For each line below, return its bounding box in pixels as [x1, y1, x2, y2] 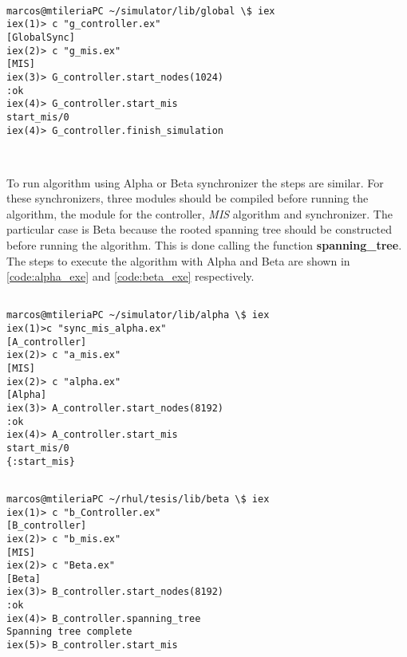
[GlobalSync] [6, 31, 75, 43]
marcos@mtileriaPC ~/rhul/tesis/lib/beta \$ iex [6, 493, 270, 505]
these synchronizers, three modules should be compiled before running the [6, 190, 369, 207]
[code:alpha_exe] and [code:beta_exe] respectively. [6, 268, 255, 285]
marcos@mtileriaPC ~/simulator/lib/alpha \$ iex [6, 309, 270, 321]
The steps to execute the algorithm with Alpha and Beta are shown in [6, 252, 350, 269]
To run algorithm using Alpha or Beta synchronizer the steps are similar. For [6, 174, 384, 191]
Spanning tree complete [6, 626, 132, 638]
